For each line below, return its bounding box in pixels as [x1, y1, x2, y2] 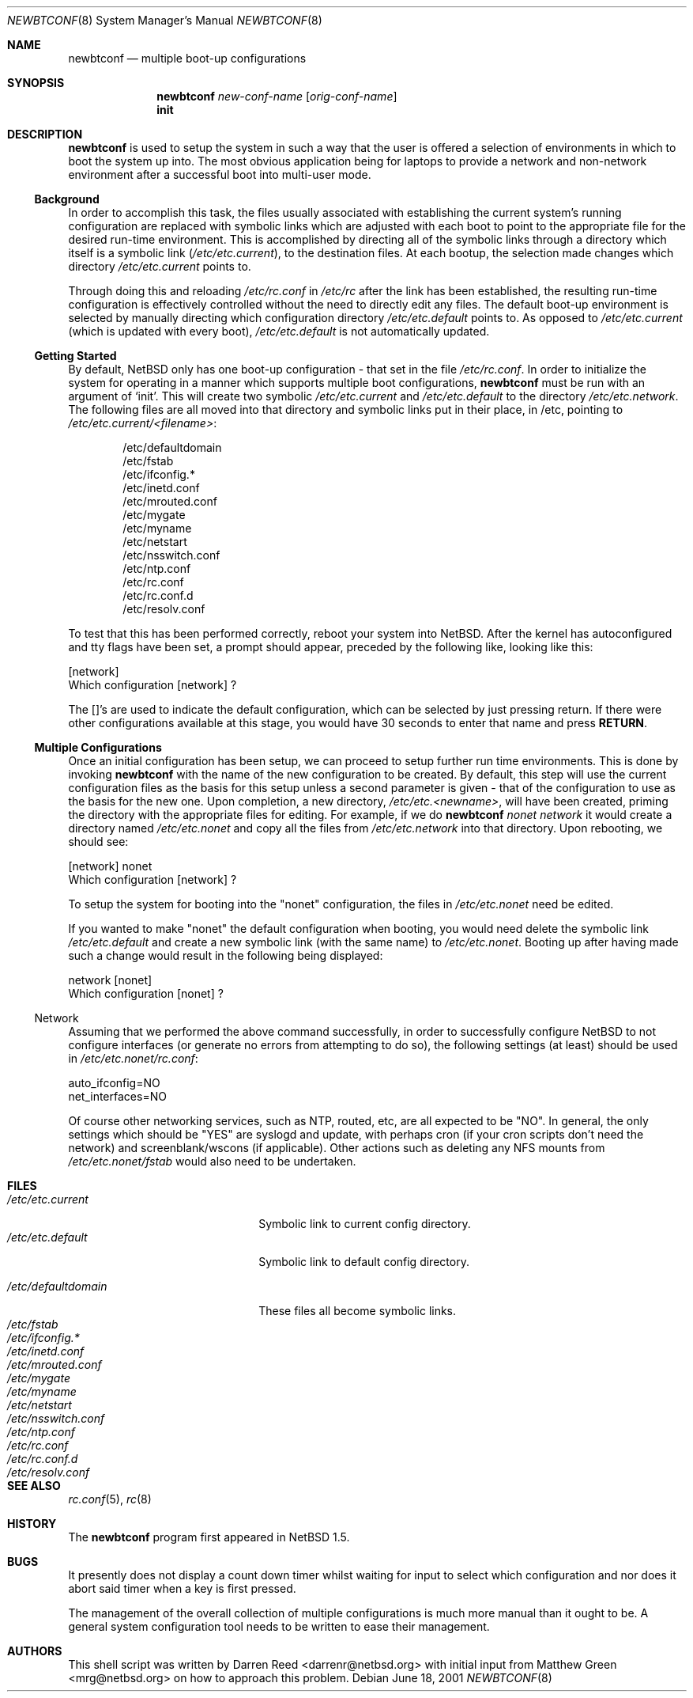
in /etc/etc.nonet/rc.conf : [68, 1052, 198, 1065]
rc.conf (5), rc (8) [68, 1492, 152, 1506]
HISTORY [7, 1517, 57, 1530]
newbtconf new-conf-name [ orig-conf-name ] [156, 89, 397, 103]
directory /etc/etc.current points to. [68, 260, 251, 273]
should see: [68, 835, 129, 848]
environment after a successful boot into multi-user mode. [68, 168, 371, 181]
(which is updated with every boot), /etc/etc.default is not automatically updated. [68, 324, 490, 338]
